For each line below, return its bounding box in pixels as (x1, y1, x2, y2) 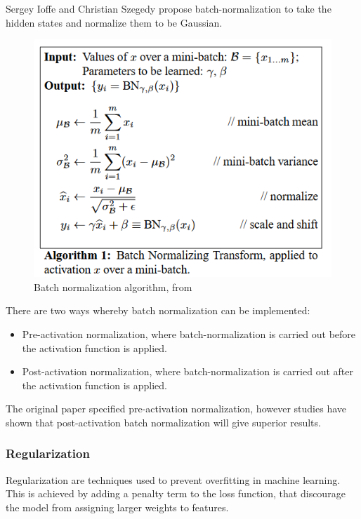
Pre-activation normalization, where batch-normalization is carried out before (22, 327, 356, 341)
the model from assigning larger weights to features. (6, 499, 229, 514)
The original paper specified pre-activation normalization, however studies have (6, 401, 346, 416)
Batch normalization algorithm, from (34, 279, 192, 294)
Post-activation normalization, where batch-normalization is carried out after (22, 364, 353, 379)
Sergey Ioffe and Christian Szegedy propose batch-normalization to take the (6, 1, 332, 15)
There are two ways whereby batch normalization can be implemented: (6, 303, 310, 318)
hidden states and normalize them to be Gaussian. (6, 15, 223, 29)
